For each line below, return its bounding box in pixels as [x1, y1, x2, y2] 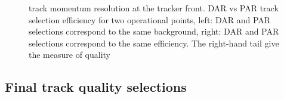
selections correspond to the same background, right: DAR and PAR [29, 25, 279, 38]
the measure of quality [29, 48, 111, 61]
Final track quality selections [5, 78, 187, 96]
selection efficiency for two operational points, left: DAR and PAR [29, 13, 271, 26]
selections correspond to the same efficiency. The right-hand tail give [29, 36, 279, 49]
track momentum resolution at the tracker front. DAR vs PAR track [29, 2, 279, 14]
